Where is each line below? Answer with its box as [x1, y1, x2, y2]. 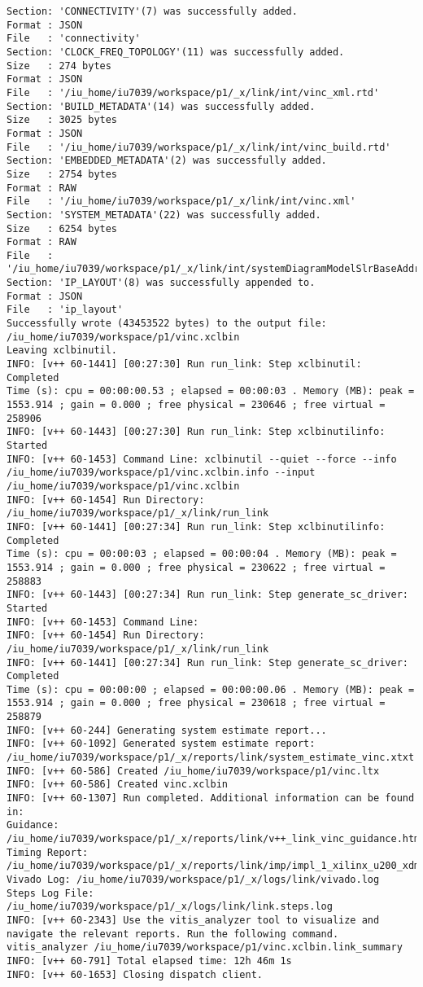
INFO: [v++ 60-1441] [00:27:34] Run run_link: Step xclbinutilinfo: [7, 520, 386, 533]
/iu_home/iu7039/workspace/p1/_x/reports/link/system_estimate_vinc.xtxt [7, 752, 415, 764]
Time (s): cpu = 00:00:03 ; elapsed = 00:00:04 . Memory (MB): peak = [7, 548, 397, 560]
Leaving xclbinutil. [7, 344, 118, 357]
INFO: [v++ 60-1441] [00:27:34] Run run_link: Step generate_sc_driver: [7, 656, 408, 669]
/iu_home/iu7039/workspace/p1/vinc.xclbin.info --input [7, 467, 316, 479]
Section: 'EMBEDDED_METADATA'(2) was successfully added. [7, 155, 327, 167]
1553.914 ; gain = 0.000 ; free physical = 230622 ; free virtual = [7, 561, 386, 573]
